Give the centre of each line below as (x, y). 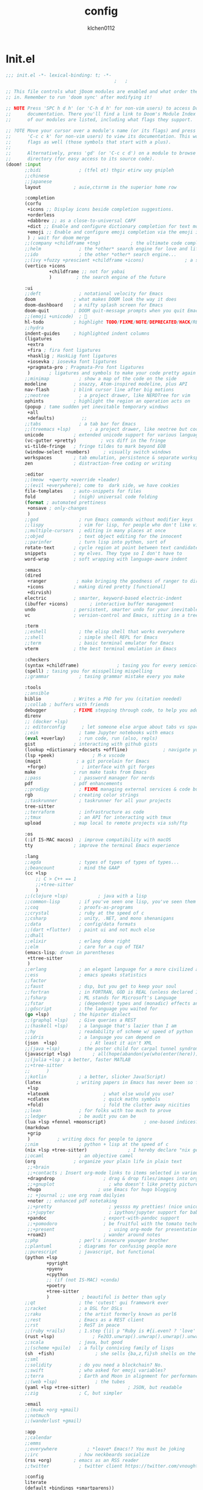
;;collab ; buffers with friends (67, 704)
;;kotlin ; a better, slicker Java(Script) (95, 1077)
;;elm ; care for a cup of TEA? (85, 947)
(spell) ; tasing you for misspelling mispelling (88, 671)
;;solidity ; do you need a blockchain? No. (94, 1365)
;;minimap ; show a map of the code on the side (101, 379)
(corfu (33, 204)
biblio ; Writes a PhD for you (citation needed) (103, 699)
